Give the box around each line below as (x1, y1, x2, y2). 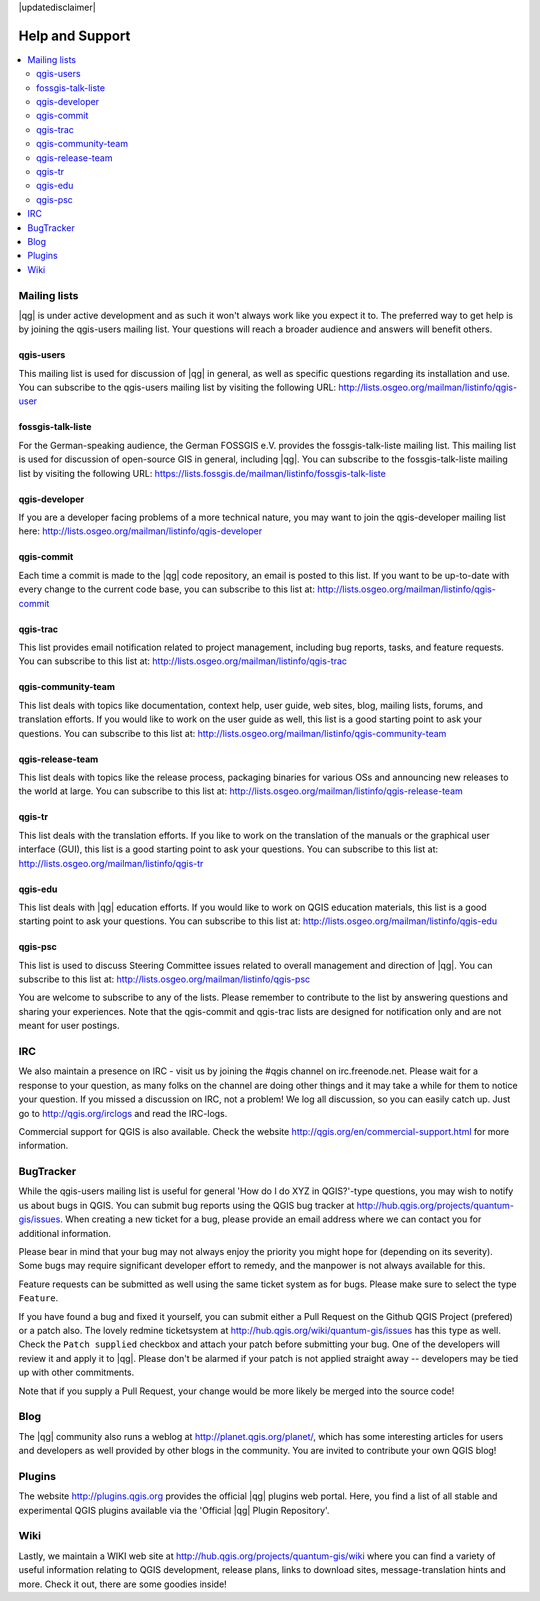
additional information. (18, 1227, 112, 1239)
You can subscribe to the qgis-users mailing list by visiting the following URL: (18, 381, 337, 394)
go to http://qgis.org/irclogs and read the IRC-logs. (18, 1107, 228, 1119)
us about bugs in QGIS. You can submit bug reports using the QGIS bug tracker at (18, 1199, 355, 1211)
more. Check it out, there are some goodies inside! (18, 1578, 227, 1590)
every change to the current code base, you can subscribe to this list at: (18, 583, 315, 595)
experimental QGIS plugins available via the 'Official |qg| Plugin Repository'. (18, 1504, 330, 1516)
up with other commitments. (18, 1366, 135, 1379)
